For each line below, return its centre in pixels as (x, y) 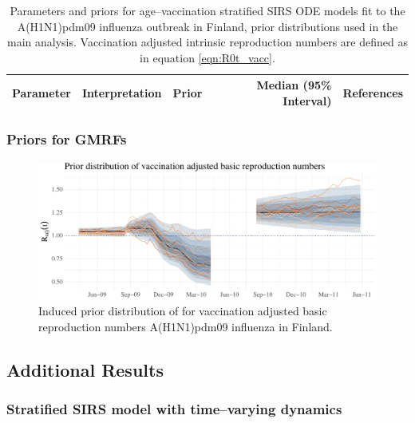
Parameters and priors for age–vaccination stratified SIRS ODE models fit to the (207, 10)
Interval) (307, 100)
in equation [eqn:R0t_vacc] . (207, 57)
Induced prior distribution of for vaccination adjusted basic (183, 311)
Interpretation (122, 93)
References (373, 93)
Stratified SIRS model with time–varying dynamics (174, 409)
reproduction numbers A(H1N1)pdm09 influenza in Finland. (186, 326)
